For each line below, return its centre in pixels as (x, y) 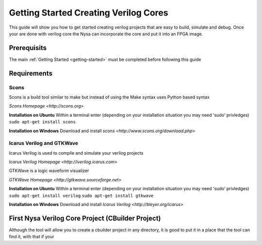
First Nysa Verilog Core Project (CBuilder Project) (85, 218)
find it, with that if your (32, 237)
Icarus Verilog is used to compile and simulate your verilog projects (76, 153)
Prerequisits (28, 48)
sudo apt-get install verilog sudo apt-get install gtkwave (81, 195)
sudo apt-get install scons (42, 122)
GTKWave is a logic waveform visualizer (49, 171)
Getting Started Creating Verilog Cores (89, 13)
